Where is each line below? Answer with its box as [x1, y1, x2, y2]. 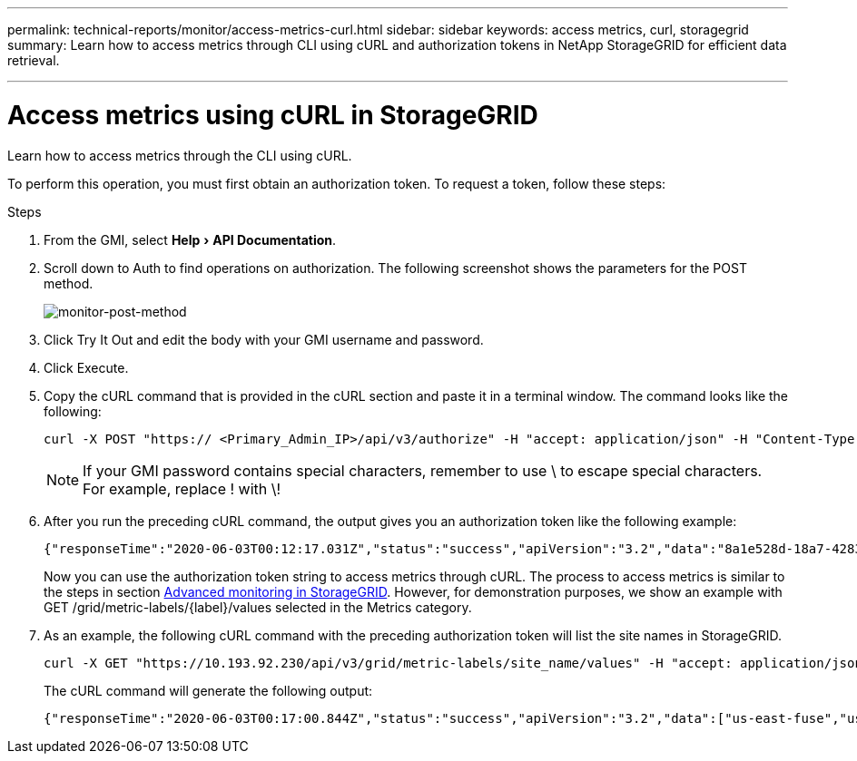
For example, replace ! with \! [83, 479, 281, 498]
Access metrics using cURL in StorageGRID [7, 99, 538, 131]
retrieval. [7, 53, 60, 68]
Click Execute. [44, 359, 129, 376]
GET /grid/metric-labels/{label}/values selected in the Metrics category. [44, 599, 472, 615]
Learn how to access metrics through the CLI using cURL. [7, 147, 352, 163]
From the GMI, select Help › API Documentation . [44, 231, 337, 248]
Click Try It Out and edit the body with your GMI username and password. [44, 331, 484, 347]
